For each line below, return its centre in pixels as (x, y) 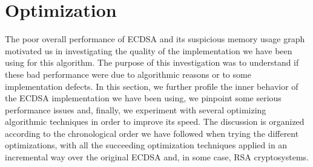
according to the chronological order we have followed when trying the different (152, 133)
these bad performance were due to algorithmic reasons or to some (128, 74)
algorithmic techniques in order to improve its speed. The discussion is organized (155, 121)
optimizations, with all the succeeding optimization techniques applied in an (146, 145)
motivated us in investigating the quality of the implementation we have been (149, 50)
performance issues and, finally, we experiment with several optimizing (136, 109)
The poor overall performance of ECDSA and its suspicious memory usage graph (155, 39)
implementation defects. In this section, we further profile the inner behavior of (152, 86)
